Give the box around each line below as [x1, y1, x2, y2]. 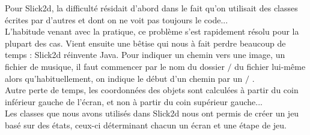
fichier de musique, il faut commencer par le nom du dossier [5, 60, 225, 72]
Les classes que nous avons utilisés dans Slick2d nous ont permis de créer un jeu [5, 107, 299, 119]
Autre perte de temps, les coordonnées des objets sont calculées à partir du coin [5, 84, 299, 96]
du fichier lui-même [234, 60, 306, 72]
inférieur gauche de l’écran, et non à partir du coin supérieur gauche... [5, 95, 263, 108]
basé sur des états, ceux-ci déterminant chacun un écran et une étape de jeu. [5, 118, 287, 131]
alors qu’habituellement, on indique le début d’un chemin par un [5, 72, 243, 84]
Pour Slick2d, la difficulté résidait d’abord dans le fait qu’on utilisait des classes [5, 2, 298, 14]
